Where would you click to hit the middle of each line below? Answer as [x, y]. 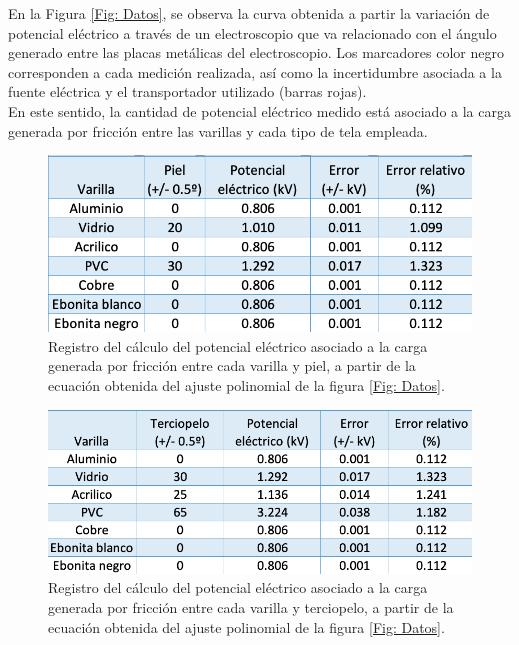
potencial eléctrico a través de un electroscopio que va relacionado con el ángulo [252, 32]
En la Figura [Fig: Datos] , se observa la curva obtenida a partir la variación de [249, 13]
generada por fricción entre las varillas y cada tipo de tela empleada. [218, 130]
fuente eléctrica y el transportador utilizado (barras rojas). [187, 91]
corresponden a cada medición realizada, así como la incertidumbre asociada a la [255, 71]
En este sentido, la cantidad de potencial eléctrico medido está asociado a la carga [259, 110]
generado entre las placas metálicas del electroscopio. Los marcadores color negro [256, 52]
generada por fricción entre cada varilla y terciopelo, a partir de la [251, 606]
